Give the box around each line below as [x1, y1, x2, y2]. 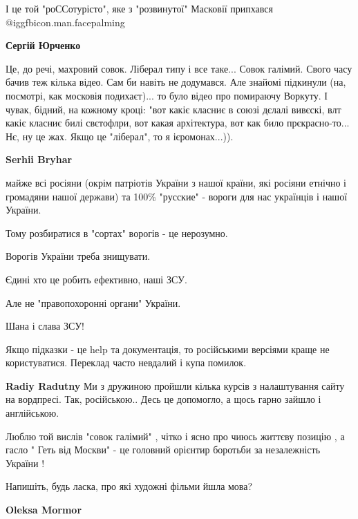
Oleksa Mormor [6, 502, 82, 517]
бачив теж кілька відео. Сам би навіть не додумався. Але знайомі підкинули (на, [6, 75, 346, 89]
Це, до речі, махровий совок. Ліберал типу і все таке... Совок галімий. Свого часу [6, 61, 352, 75]
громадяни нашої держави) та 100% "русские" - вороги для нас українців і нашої [6, 189, 348, 203]
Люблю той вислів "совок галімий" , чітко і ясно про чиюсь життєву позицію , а [6, 428, 345, 443]
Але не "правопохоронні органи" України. [6, 295, 181, 310]
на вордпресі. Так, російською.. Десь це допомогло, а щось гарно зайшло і [6, 392, 321, 406]
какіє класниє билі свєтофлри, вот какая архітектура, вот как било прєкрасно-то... [6, 115, 350, 130]
